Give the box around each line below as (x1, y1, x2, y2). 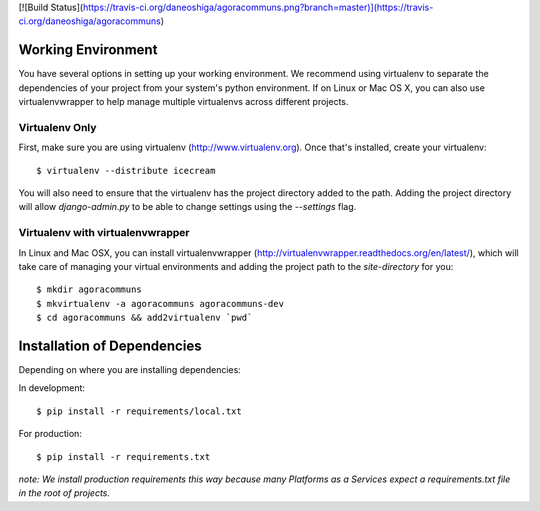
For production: (18, 428, 82, 440)
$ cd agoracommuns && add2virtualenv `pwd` (36, 312, 253, 324)
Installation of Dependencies (18, 337, 202, 354)
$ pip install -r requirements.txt (36, 451, 211, 462)
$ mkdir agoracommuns (36, 284, 142, 295)
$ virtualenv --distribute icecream (36, 165, 216, 176)
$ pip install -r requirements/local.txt (36, 405, 242, 417)
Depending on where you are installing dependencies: (18, 364, 242, 375)
